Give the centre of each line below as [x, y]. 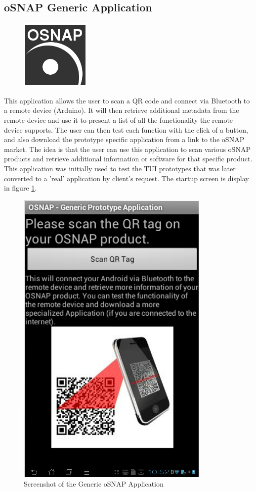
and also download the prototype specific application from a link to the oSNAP [124, 139]
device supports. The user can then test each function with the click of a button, [126, 129]
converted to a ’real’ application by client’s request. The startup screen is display [127, 178]
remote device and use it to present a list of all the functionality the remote [119, 120]
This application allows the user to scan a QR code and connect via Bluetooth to [127, 100]
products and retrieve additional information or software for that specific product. [128, 159]
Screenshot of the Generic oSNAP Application [94, 484]
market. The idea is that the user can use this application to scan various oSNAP [127, 149]
